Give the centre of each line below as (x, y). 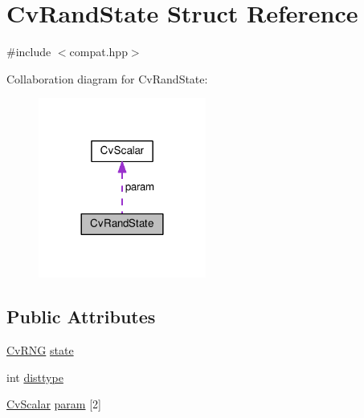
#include (29, 52)
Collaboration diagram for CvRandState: (107, 78)
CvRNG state (40, 350)
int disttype (35, 377)
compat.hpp (98, 52)
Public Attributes (81, 317)
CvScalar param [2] (54, 404)
